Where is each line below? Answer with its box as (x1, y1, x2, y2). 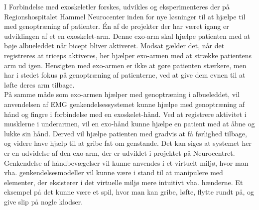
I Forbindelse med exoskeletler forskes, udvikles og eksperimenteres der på (4, 1, 230, 11)
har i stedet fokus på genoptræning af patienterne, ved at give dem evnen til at (4, 70, 246, 80)
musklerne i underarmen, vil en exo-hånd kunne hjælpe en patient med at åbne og (4, 118, 255, 129)
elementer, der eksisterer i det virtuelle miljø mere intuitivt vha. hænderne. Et (4, 177, 243, 187)
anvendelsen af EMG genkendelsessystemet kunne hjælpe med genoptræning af (4, 99, 245, 109)
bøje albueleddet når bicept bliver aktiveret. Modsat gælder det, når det (4, 40, 225, 51)
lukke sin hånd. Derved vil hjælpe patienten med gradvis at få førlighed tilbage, (4, 128, 247, 138)
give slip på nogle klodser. (4, 196, 83, 207)
